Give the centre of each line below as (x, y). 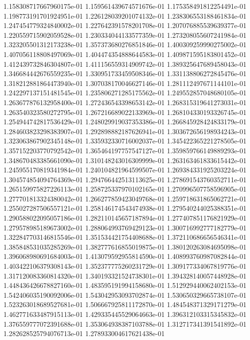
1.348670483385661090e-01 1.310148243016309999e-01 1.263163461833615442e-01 (125, 160)
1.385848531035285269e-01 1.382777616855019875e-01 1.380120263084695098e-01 (125, 246)
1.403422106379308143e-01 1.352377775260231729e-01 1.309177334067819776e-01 (125, 266)
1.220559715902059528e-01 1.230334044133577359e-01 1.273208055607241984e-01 (125, 35)
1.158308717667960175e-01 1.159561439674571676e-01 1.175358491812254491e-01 (125, 6)
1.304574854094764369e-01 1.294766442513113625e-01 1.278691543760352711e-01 (125, 179)
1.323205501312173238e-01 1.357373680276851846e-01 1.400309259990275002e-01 (125, 44)
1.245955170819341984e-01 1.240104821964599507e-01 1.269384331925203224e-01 (125, 170)
